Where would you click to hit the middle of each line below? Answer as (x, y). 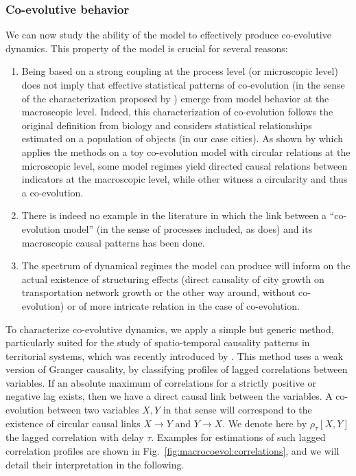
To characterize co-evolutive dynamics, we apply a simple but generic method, (170, 329)
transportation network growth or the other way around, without (158, 292)
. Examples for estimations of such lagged (238, 437)
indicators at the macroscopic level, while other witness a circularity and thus (185, 179)
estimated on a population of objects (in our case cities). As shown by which (182, 138)
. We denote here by (265, 423)
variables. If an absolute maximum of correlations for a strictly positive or (161, 382)
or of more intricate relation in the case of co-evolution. (183, 305)
